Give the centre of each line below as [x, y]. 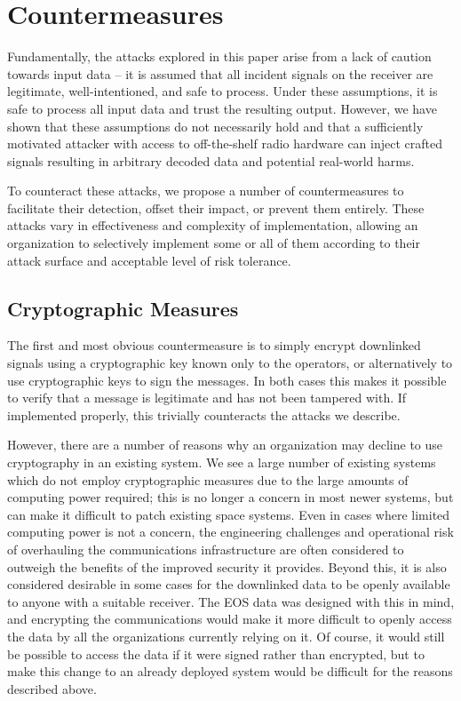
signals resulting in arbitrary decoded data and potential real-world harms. [211, 160]
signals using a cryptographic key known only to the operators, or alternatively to [230, 363]
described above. [52, 688]
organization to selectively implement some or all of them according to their [214, 243]
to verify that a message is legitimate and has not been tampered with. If [207, 398]
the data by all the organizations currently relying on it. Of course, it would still [226, 636]
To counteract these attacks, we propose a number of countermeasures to [206, 191]
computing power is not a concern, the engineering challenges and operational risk [230, 532]
